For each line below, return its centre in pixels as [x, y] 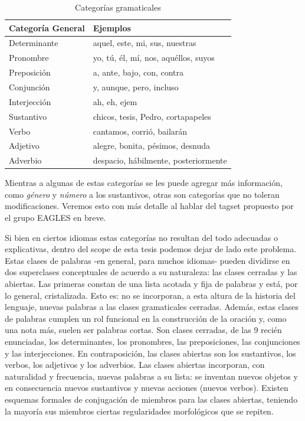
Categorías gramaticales [118, 7]
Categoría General [47, 27]
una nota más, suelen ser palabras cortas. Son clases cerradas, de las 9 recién [143, 330]
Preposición [30, 72]
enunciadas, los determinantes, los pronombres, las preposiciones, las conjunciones [152, 341]
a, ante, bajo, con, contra [138, 72]
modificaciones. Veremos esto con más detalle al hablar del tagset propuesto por [149, 206]
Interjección [30, 101]
